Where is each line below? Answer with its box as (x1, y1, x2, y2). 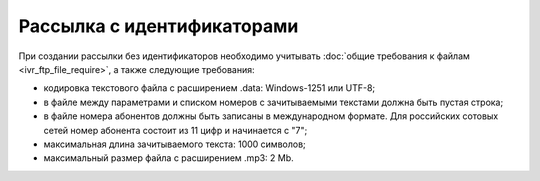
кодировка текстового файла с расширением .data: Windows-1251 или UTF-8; (43, 82, 376, 94)
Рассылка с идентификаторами (18, 15, 299, 37)
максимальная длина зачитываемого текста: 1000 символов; (43, 138, 307, 150)
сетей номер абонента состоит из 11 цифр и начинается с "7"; (43, 124, 308, 136)
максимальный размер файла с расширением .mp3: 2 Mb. (43, 152, 294, 164)
